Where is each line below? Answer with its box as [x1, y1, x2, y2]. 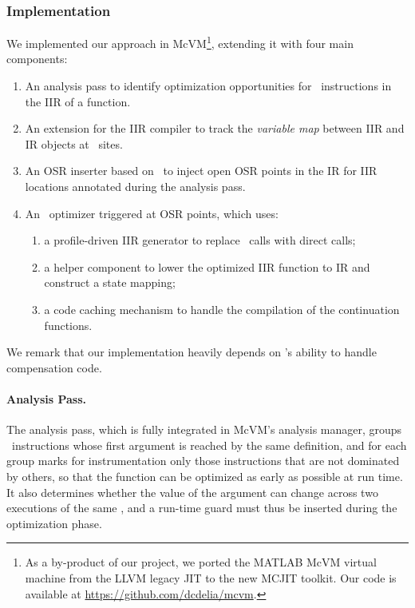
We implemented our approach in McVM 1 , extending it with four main [6, 33, 354, 51]
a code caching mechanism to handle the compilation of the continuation [44, 301, 400, 317]
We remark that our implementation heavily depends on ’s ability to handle [6, 344, 377, 360]
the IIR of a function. [25, 93, 131, 109]
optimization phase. [6, 515, 102, 531]
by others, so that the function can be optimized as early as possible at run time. [6, 467, 403, 484]
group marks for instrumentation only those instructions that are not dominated [6, 452, 400, 469]
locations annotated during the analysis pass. [25, 178, 246, 195]
